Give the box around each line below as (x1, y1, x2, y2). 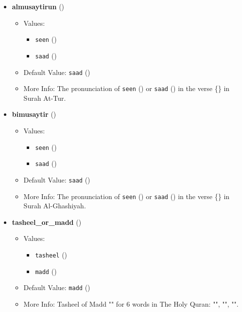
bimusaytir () (12, 109, 56, 119)
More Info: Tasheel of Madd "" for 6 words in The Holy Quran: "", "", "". (23, 298, 239, 309)
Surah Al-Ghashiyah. (23, 201, 86, 211)
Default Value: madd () (23, 282, 90, 293)
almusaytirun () (12, 1, 65, 11)
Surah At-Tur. (23, 92, 66, 103)
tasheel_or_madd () (12, 217, 82, 227)
